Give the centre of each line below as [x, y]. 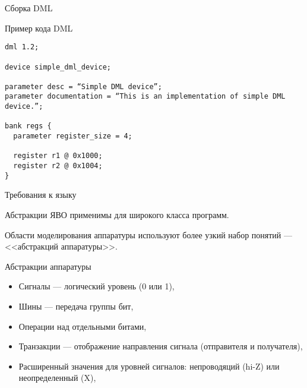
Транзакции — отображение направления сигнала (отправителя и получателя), [161, 346]
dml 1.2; [22, 47]
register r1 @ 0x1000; [58, 156]
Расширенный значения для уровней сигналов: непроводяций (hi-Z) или [149, 366]
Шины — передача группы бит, [76, 306]
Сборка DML [29, 8]
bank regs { [28, 126]
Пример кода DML [39, 28]
